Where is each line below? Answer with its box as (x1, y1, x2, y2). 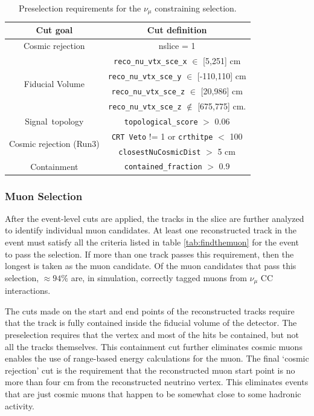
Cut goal (36, 24, 73, 36)
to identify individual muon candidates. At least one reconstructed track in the (5, 224, 296, 236)
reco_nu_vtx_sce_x (113, 57, 187, 67)
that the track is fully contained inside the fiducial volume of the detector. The (5, 316, 297, 329)
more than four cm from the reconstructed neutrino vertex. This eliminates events (5, 375, 309, 388)
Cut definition (147, 24, 207, 36)
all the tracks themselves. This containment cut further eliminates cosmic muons (5, 340, 303, 353)
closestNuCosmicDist (118, 148, 201, 157)
